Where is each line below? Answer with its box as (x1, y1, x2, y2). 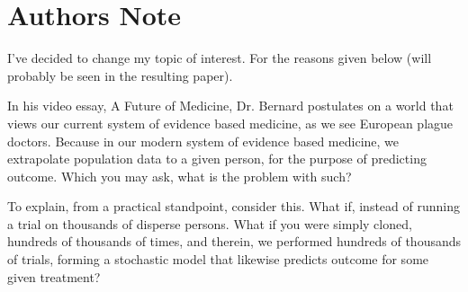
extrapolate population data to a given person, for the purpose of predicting (7, 149, 427, 168)
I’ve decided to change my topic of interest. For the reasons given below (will (7, 49, 432, 67)
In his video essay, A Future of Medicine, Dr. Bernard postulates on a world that (7, 96, 454, 115)
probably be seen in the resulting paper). (7, 66, 233, 84)
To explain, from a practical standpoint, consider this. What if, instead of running (7, 197, 460, 216)
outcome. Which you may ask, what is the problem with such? (7, 166, 352, 185)
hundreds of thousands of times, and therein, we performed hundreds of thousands (7, 232, 462, 251)
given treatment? (7, 267, 101, 286)
